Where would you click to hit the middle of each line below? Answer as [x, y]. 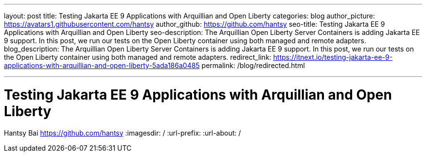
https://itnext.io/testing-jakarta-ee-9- [333, 57]
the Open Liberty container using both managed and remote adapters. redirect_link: [138, 57]
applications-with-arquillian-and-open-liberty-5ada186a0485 [102, 65]
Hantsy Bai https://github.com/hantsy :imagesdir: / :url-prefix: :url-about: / [123, 133]
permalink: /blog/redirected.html [253, 65]
